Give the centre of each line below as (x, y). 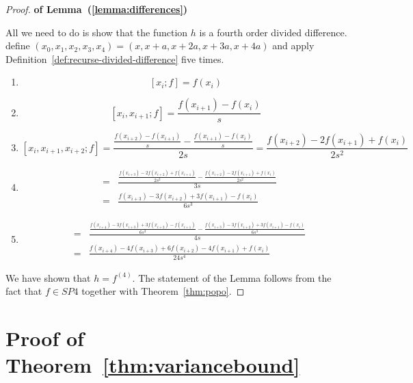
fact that (24, 291)
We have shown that (48, 277)
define (18, 45)
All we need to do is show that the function (97, 32)
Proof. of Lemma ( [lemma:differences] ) (97, 9)
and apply (293, 45)
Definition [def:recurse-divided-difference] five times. (115, 58)
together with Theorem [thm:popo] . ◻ (163, 291)
